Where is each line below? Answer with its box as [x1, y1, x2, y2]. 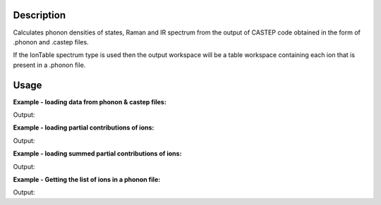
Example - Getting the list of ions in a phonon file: [13, 175, 161, 183]
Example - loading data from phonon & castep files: [13, 97, 167, 106]
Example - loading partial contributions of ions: [13, 123, 155, 132]
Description [13, 9, 66, 21]
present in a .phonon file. [13, 61, 86, 69]
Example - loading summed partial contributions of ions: [13, 149, 182, 158]
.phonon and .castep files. [13, 37, 89, 46]
